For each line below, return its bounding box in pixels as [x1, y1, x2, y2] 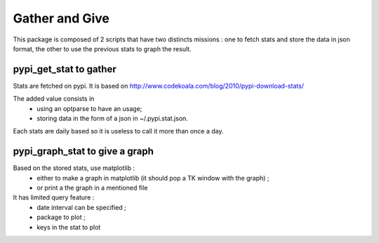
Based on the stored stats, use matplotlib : [13, 164, 135, 172]
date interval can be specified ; [36, 203, 126, 211]
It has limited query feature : [13, 193, 95, 202]
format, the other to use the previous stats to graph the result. [13, 44, 192, 53]
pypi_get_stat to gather [13, 63, 117, 75]
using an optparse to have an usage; [36, 104, 142, 112]
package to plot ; [36, 213, 86, 221]
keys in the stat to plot [36, 223, 101, 231]
